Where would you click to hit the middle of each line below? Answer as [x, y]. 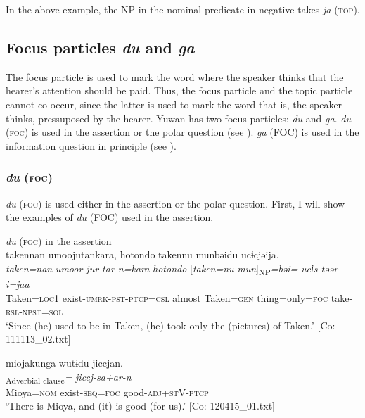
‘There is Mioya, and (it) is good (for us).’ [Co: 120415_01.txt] [140, 406]
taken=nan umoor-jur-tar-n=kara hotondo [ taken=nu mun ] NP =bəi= [152, 269]
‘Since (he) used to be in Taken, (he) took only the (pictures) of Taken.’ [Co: [171, 325]
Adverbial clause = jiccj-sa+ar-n [69, 377]
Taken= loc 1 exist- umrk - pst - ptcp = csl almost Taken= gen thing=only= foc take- [179, 297]
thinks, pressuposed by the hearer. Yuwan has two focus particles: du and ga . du [178, 118]
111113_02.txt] [38, 339]
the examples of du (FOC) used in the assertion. [110, 217]
